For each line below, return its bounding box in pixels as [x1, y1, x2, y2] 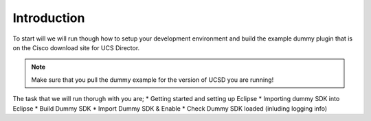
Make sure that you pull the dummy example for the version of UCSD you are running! [31, 76, 274, 84]
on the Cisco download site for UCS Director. [12, 43, 140, 52]
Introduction [12, 10, 85, 25]
